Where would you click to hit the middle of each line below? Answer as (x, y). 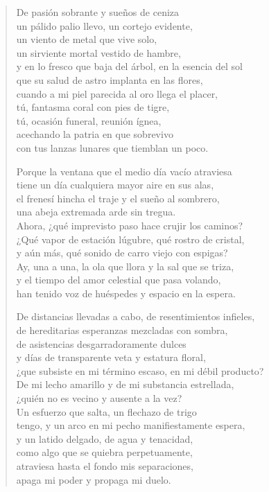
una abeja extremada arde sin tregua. (96, 212)
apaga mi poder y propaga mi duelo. (94, 479)
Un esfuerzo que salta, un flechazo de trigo (106, 411)
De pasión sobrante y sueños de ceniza (98, 12)
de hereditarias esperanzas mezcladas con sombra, (122, 330)
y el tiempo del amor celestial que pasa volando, (119, 280)
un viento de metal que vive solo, (87, 39)
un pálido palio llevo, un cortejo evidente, (104, 25)
